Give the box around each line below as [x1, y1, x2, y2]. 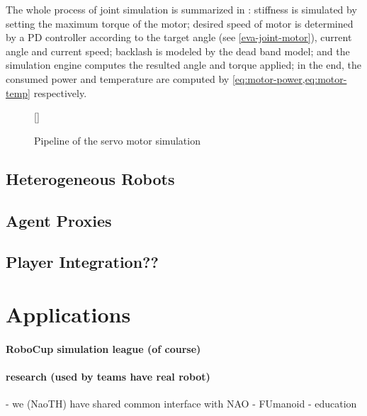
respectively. [33, 85, 87, 100]
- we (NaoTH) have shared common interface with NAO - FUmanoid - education [6, 396, 357, 411]
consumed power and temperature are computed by [6, 71, 230, 86]
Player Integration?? [6, 251, 159, 273]
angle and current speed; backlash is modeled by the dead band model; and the [6, 43, 350, 58]
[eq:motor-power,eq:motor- [232, 71, 347, 86]
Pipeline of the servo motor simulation [34, 133, 201, 147]
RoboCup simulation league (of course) [6, 341, 201, 356]
